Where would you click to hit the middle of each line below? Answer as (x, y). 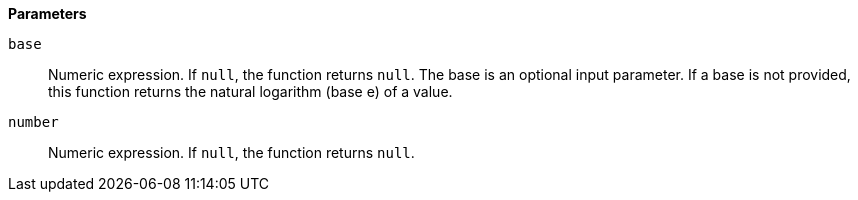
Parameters (47, 13)
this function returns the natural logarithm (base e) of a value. (250, 91)
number (33, 122)
